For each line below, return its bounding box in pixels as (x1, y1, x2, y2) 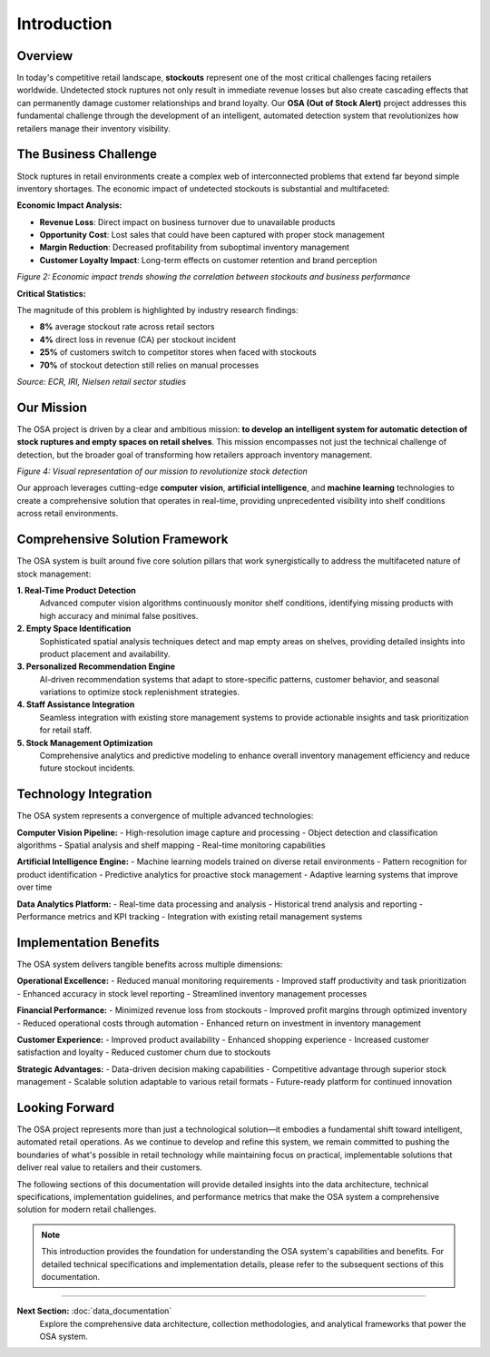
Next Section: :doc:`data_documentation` (16, 1305, 172, 1316)
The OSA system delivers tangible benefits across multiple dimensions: (16, 959, 283, 969)
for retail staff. (39, 724, 93, 735)
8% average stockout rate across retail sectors (39, 321, 215, 332)
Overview (16, 48, 73, 64)
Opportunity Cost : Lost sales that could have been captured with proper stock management (39, 230, 386, 241)
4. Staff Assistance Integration (16, 699, 135, 710)
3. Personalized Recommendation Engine (16, 661, 176, 672)
